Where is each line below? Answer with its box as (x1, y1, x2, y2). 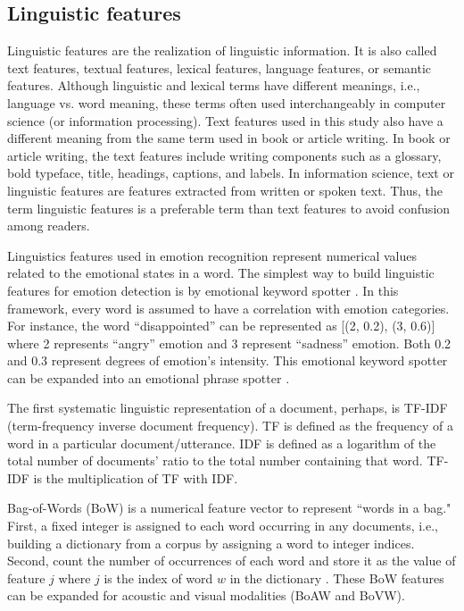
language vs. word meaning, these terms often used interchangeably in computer (7, 93, 446, 112)
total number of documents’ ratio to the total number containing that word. (7, 451, 423, 470)
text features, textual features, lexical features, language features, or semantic (7, 58, 432, 77)
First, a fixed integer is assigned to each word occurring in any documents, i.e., (7, 516, 438, 535)
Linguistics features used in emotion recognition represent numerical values (7, 246, 417, 264)
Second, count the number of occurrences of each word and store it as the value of (7, 551, 456, 570)
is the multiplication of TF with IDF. (33, 468, 238, 487)
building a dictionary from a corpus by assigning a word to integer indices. (7, 533, 415, 552)
